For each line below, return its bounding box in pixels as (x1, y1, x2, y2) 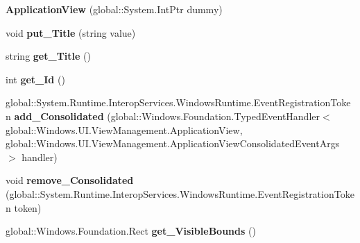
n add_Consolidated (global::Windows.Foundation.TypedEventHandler (6, 108, 320, 123)
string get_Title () (6, 49, 91, 63)
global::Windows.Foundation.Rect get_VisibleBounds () (6, 224, 256, 238)
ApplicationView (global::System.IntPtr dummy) (6, 2, 223, 16)
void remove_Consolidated (6, 173, 134, 187)
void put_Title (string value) (6, 25, 136, 40)
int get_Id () (6, 72, 65, 86)
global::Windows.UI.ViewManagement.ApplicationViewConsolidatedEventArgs (6, 136, 340, 151)
